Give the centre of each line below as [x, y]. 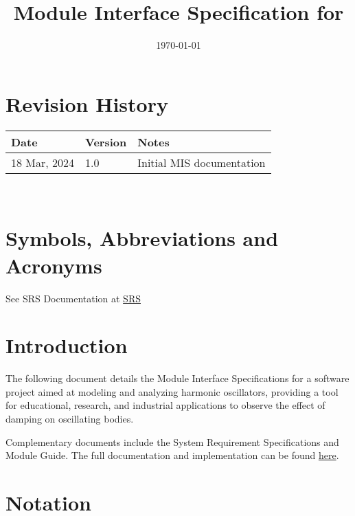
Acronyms [54, 265]
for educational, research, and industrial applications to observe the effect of [165, 405]
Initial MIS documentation [202, 162]
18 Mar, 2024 [43, 162]
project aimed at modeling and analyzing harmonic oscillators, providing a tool [172, 391]
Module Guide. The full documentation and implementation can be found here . [172, 455]
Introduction [67, 345]
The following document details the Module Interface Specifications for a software [177, 378]
